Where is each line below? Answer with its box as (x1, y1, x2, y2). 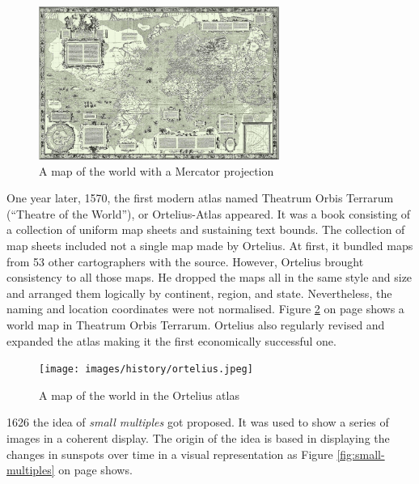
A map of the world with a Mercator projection (39, 162, 274, 179)
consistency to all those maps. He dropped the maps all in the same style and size (6, 269, 413, 286)
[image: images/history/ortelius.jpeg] (39, 363, 253, 376)
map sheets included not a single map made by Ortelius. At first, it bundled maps (6, 236, 413, 253)
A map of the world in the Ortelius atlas (39, 386, 239, 403)
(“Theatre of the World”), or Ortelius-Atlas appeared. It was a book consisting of (6, 205, 411, 222)
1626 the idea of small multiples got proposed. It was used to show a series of (6, 414, 389, 431)
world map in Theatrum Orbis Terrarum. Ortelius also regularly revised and (6, 316, 385, 333)
